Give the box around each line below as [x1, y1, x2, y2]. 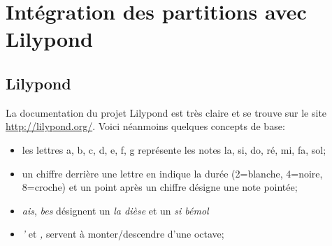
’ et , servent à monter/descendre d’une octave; [22, 226, 224, 241]
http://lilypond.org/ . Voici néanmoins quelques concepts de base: [6, 119, 285, 133]
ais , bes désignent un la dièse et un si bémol [22, 203, 209, 217]
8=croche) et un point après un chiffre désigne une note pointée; [22, 180, 298, 194]
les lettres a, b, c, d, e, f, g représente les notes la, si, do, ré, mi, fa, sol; [22, 142, 326, 157]
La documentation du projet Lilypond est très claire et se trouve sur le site [6, 105, 327, 120]
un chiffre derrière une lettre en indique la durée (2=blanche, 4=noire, [22, 166, 323, 180]
